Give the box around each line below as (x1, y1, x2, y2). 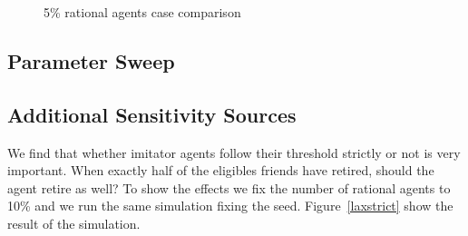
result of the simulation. (7, 213, 141, 232)
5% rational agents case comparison (44, 3, 241, 21)
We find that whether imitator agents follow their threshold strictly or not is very (7, 143, 461, 162)
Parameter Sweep (7, 46, 175, 74)
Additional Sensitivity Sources (7, 100, 297, 128)
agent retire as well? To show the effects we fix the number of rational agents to (7, 178, 451, 197)
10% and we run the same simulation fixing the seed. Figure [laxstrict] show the (7, 196, 453, 215)
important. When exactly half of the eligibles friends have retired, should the (7, 161, 434, 180)
